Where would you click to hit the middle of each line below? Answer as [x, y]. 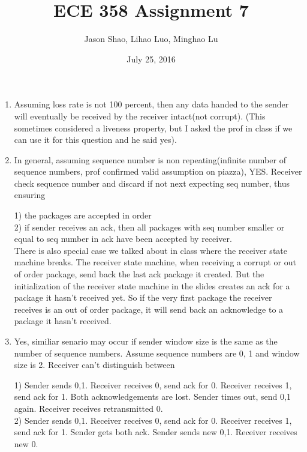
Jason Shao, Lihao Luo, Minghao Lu [151, 39]
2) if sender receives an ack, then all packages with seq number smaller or [149, 227]
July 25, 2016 [151, 59]
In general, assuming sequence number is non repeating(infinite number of [150, 159]
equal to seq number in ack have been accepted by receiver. [123, 239]
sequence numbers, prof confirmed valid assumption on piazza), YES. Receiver [158, 171]
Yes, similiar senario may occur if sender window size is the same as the [146, 341]
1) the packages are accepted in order [83, 215]
